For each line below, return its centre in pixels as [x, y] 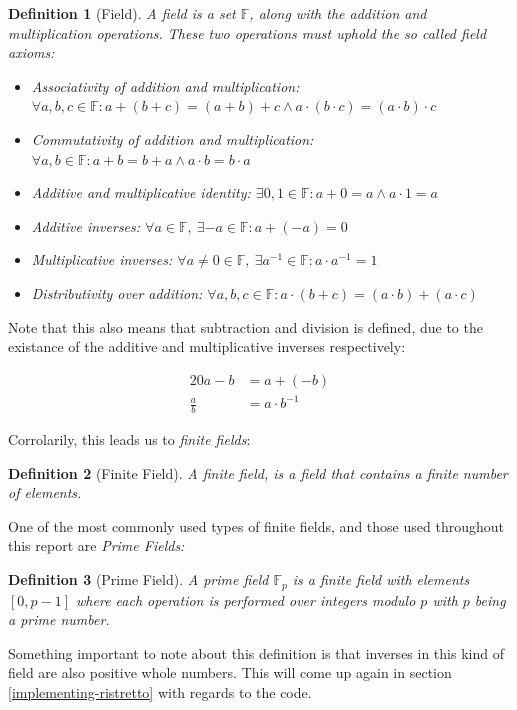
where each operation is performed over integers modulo [246, 599]
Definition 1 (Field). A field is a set [122, 13]
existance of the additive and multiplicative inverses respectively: [207, 346]
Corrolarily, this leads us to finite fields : [129, 439]
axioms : [31, 52]
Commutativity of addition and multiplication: [172, 138]
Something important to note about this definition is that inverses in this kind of [256, 652]
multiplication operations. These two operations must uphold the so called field [247, 32]
